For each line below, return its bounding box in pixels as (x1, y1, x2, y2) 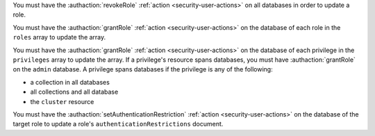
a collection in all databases (30, 78, 110, 86)
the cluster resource (30, 97, 94, 105)
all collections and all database (30, 87, 119, 96)
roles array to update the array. (12, 33, 106, 42)
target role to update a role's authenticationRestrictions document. (12, 120, 224, 128)
